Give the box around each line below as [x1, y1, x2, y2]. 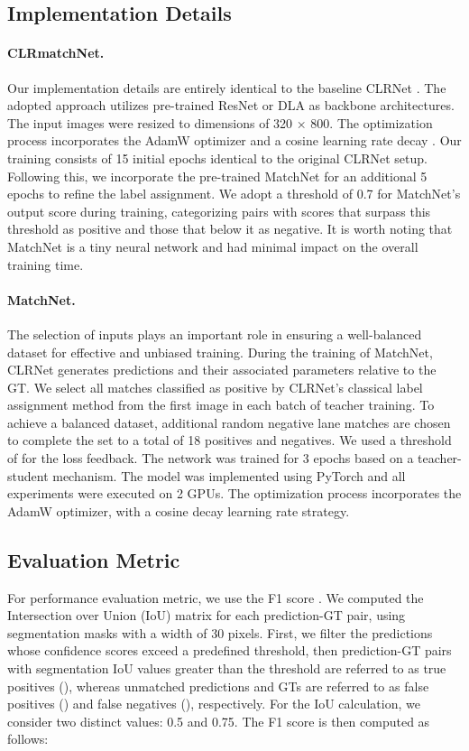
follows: [7, 729, 49, 748]
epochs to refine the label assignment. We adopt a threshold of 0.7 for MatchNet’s [7, 184, 461, 203]
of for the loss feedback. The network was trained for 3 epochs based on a [7, 449, 414, 468]
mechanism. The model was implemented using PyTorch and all [52, 466, 406, 485]
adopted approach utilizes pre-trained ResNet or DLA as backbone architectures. [7, 96, 455, 115]
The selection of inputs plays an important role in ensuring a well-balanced [7, 324, 422, 343]
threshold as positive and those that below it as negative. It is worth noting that [7, 219, 453, 238]
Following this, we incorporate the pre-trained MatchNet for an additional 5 [7, 166, 428, 185]
